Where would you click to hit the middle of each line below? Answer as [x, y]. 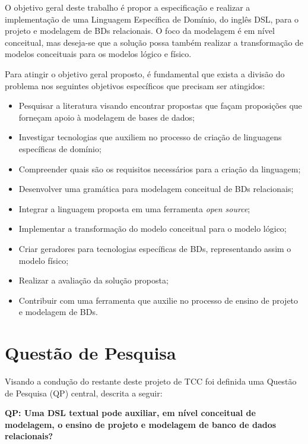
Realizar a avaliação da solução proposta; [93, 280]
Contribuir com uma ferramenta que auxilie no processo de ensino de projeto [158, 300]
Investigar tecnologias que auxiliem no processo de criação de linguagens [150, 137]
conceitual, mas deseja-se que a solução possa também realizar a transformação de [154, 42]
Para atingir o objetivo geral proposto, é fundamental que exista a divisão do [145, 73]
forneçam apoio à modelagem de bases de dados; [107, 117]
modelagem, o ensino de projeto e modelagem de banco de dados [141, 424]
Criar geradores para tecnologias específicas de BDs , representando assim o [155, 248]
